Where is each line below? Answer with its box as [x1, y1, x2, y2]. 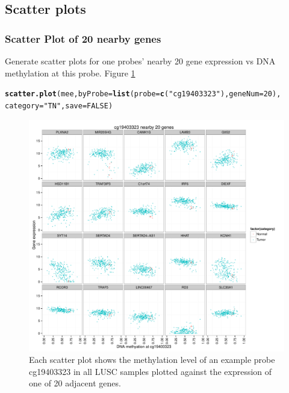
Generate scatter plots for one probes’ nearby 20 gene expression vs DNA [5, 55, 276, 67]
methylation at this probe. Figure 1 [5, 66, 135, 79]
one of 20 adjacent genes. [29, 377, 121, 389]
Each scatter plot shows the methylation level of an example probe [29, 353, 275, 366]
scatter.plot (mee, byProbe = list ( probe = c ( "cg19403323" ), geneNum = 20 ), [5, 90, 281, 99]
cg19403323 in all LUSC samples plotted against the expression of [29, 365, 272, 377]
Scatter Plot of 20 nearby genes [5, 31, 161, 46]
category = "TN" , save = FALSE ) [5, 101, 113, 110]
